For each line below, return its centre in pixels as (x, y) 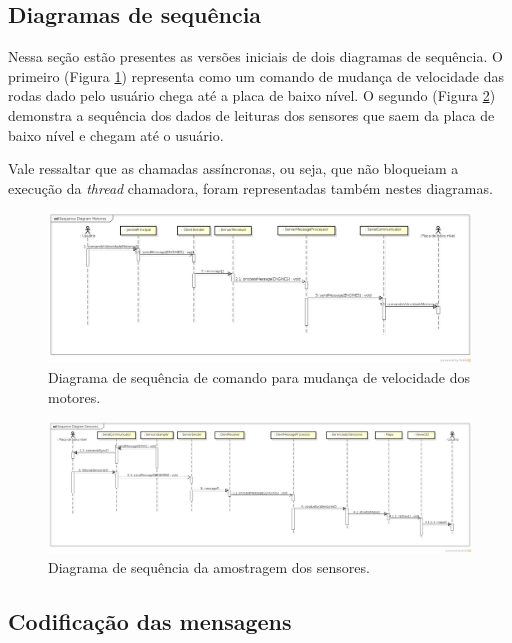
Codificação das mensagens (150, 620)
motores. (74, 396)
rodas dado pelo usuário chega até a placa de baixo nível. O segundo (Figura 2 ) (252, 95)
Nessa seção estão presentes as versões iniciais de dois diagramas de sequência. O (255, 56)
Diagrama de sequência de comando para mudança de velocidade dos (259, 377)
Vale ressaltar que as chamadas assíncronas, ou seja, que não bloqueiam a (233, 168)
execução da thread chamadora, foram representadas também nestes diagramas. (250, 187)
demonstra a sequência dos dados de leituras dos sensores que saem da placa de (251, 114)
